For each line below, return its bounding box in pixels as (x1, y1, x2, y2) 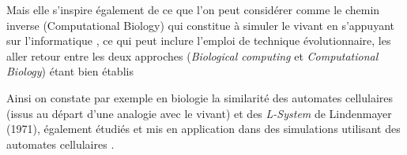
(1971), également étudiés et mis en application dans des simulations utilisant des (6, 120, 401, 137)
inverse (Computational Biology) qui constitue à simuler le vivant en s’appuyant (6, 17, 394, 33)
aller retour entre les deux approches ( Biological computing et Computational (6, 47, 379, 64)
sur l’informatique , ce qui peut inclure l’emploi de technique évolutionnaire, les (6, 32, 391, 49)
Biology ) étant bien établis (6, 63, 134, 79)
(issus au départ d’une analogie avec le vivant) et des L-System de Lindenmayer (6, 105, 392, 121)
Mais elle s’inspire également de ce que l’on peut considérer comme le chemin (6, 2, 380, 17)
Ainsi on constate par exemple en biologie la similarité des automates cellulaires (6, 89, 393, 105)
